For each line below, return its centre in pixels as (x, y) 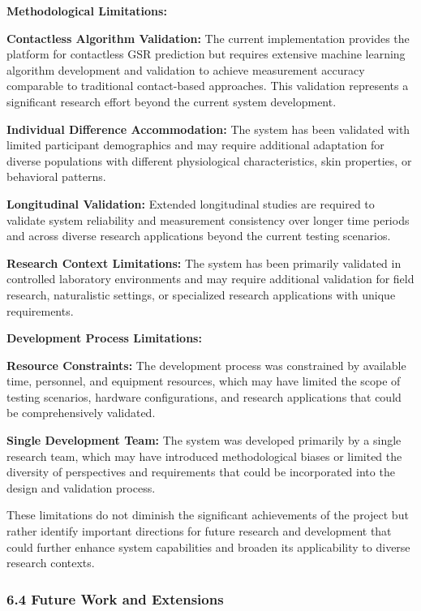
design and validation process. (81, 487)
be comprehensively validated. (81, 413)
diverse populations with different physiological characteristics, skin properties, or (209, 160)
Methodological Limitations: (87, 11)
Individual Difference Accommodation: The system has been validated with (208, 129)
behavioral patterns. (56, 176)
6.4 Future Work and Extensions (115, 598)
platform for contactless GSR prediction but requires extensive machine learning (206, 54)
